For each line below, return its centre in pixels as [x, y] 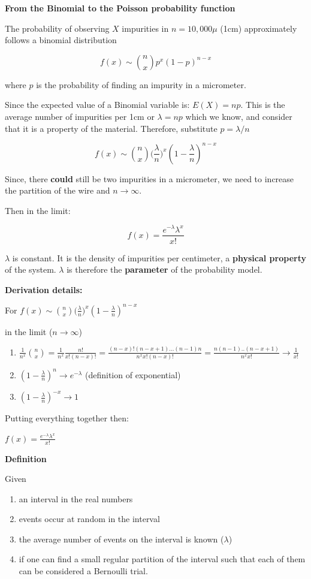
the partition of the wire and [58, 190]
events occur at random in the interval [89, 519]
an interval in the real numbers [76, 498]
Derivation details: [44, 289]
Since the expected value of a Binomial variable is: [97, 105]
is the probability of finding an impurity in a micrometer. [141, 84]
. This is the [263, 105]
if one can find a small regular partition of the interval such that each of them [162, 559]
